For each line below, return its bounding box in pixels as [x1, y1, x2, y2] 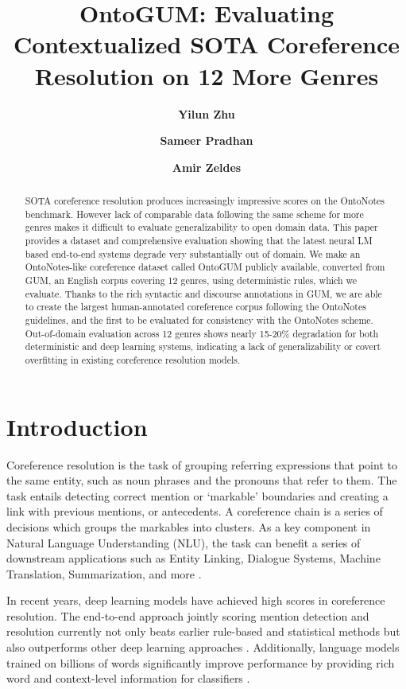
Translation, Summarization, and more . [6, 565, 202, 582]
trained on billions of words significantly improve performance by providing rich [6, 654, 395, 671]
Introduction [6, 410, 148, 442]
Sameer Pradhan [160, 132, 253, 149]
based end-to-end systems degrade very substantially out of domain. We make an [25, 247, 361, 260]
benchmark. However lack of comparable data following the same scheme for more [25, 207, 364, 220]
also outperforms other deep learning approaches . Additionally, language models [6, 639, 400, 656]
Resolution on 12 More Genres [34, 59, 379, 91]
